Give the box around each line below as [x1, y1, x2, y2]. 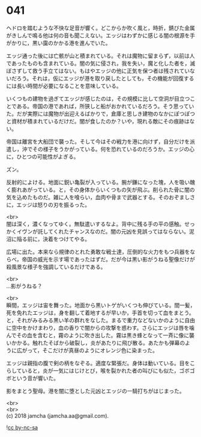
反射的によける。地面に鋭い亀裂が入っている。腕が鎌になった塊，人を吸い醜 [6, 178, 196, 185]
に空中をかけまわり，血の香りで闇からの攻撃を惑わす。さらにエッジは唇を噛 [6, 324, 195, 331]
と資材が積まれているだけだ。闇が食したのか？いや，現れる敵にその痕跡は [6, 117, 190, 125]
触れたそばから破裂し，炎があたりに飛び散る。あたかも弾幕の [32, 339, 185, 346]
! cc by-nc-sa [6, 424, 38, 431]
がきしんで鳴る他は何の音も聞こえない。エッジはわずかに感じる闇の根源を [6, 31, 190, 39]
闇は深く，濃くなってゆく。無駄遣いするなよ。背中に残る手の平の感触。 [6, 220, 185, 228]
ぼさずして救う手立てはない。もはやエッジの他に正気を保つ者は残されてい [6, 67, 190, 74]
